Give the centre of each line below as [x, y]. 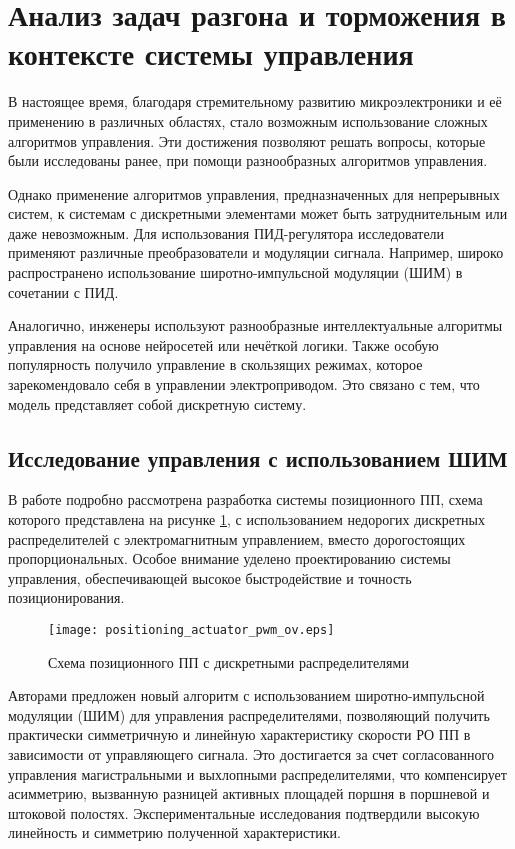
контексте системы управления [211, 53]
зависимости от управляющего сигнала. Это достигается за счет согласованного [251, 754]
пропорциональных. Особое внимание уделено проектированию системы [229, 558]
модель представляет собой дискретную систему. [157, 403]
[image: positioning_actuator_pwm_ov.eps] [191, 629]
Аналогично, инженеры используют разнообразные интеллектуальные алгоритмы [255, 325]
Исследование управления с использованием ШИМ [258, 457]
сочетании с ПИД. [63, 291]
